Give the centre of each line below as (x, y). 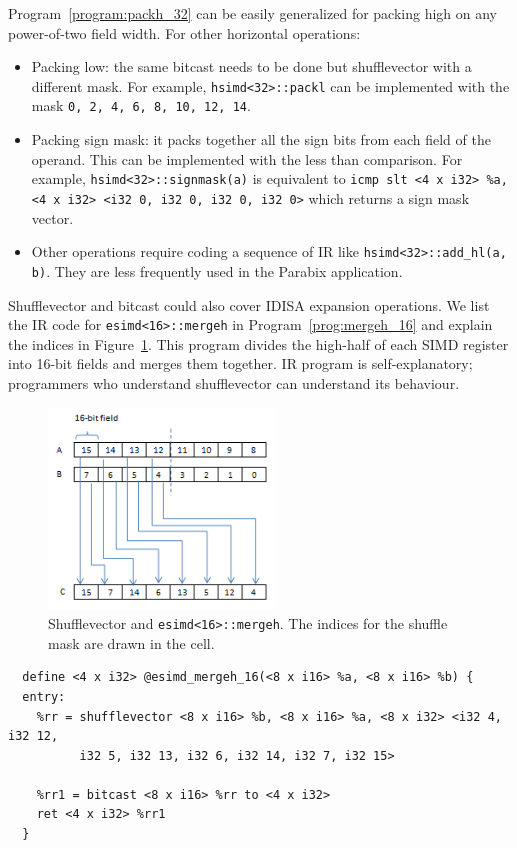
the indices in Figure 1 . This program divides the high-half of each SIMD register (258, 343)
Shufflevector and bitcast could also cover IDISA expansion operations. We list (249, 304)
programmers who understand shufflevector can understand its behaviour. (234, 382)
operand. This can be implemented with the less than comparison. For (247, 158)
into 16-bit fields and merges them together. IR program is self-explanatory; (240, 363)
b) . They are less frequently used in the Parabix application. (217, 270)
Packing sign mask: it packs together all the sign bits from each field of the (261, 139)
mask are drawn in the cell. (131, 642)
